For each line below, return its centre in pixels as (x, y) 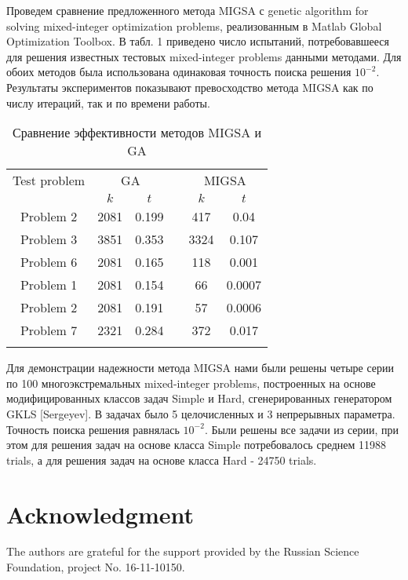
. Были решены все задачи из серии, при (302, 429)
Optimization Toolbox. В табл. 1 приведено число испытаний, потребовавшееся (198, 41)
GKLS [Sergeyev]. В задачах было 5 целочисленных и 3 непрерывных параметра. (201, 413)
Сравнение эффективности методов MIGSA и (137, 133)
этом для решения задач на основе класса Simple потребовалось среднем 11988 (197, 445)
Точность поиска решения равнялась (93, 429)
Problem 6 (49, 262)
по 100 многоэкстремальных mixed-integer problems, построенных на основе (191, 383)
